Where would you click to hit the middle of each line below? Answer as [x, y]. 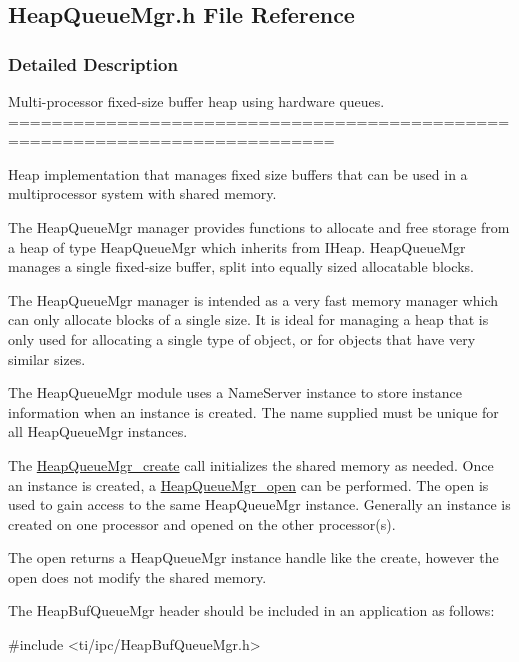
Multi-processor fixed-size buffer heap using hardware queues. [196, 101]
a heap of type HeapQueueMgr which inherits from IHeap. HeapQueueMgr [237, 246]
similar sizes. [47, 358]
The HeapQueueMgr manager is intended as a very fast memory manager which [253, 299]
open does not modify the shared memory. [137, 576]
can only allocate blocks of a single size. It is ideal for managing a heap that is [248, 319]
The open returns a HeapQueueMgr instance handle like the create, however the [253, 557]
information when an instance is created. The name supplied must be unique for [253, 411]
